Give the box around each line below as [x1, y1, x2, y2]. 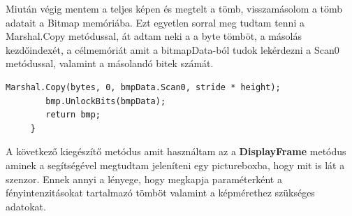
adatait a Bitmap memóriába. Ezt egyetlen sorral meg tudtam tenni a [6, 15, 305, 29]
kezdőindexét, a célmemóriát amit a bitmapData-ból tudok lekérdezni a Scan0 [6, 42, 339, 57]
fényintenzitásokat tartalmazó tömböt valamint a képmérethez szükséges [6, 185, 315, 200]
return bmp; [45, 110, 101, 120]
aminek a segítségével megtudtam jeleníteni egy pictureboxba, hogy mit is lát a [6, 157, 345, 172]
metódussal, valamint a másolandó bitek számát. [6, 56, 214, 71]
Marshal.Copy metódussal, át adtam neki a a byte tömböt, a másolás [6, 29, 302, 43]
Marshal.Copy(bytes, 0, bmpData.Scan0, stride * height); [6, 82, 281, 92]
